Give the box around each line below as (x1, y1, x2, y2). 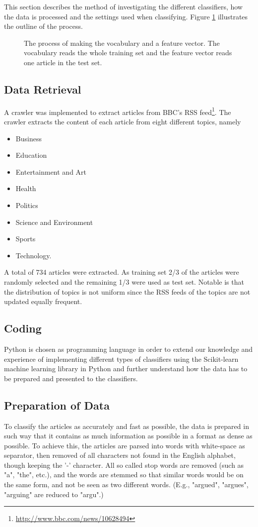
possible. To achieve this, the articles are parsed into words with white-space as (4, 440, 245, 450)
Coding (4, 320, 42, 336)
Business (15, 133, 42, 143)
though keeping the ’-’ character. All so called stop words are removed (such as (4, 459, 244, 470)
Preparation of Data (4, 397, 110, 413)
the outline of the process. (4, 21, 83, 31)
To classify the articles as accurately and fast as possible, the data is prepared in (4, 421, 249, 431)
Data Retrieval (4, 81, 81, 97)
